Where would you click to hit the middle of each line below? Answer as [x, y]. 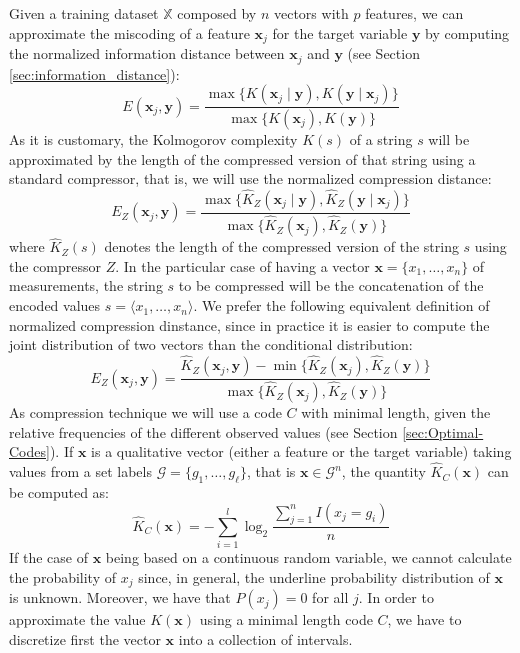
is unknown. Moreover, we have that [120, 597]
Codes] [29, 451]
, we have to [424, 619]
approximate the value [77, 619]
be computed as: [59, 491]
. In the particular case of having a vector [242, 265]
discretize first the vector [85, 638]
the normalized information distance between [147, 53]
